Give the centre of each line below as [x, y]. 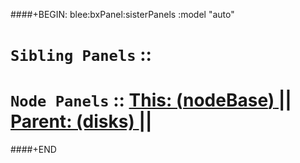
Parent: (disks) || [81, 121]
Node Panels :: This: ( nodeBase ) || [151, 100]
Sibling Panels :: [81, 55]
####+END [33, 150]
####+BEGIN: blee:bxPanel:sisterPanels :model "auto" [122, 14]
